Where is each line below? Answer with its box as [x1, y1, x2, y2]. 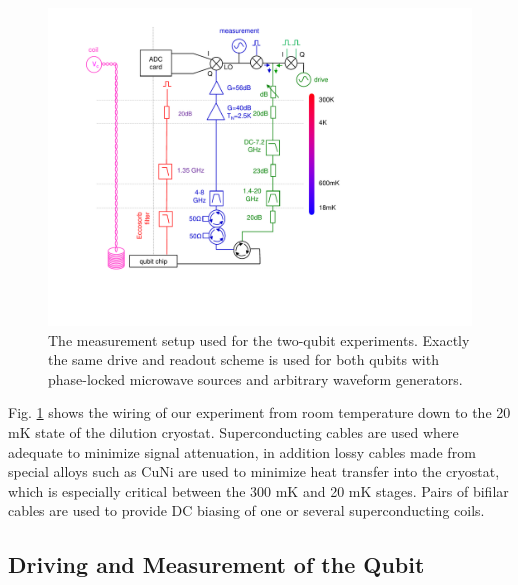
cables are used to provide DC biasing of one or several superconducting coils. [8, 500, 485, 521]
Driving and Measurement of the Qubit [8, 549, 425, 580]
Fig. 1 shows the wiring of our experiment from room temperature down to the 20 [8, 402, 511, 423]
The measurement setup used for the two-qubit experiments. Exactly [48, 329, 470, 350]
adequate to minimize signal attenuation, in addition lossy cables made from [8, 441, 476, 462]
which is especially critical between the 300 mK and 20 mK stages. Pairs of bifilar [8, 480, 509, 501]
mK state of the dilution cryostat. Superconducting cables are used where [8, 421, 459, 442]
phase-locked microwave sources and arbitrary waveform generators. [48, 368, 463, 389]
